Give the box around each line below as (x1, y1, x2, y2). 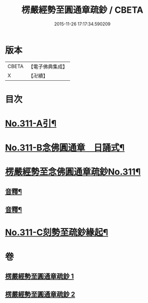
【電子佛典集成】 (28, 63, 68, 70)
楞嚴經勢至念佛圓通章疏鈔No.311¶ (5, 166, 141, 178)
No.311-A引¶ (5, 118, 57, 129)
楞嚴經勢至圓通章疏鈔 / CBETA (21, 4, 144, 16)
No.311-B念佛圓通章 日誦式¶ (5, 142, 125, 153)
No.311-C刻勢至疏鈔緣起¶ (5, 227, 109, 238)
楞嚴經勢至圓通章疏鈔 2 (5, 290, 75, 299)
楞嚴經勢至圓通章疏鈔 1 (5, 272, 74, 280)
